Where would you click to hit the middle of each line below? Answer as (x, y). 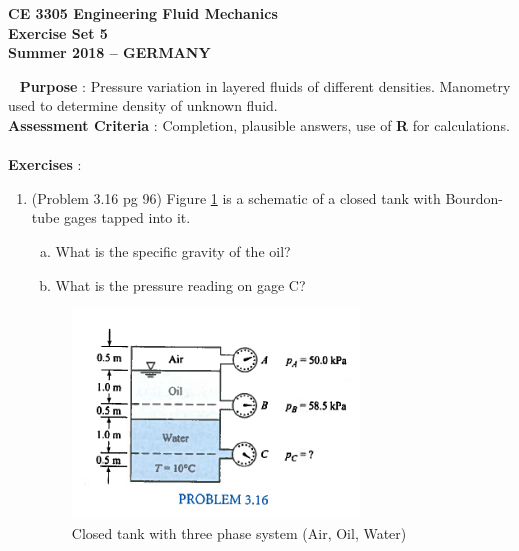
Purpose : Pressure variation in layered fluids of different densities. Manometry (265, 85)
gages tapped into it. (127, 217)
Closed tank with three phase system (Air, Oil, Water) (239, 532)
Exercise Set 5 (58, 32)
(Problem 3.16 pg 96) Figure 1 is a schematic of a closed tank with (236, 197)
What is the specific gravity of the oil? (173, 250)
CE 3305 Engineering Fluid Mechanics (143, 13)
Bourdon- (474, 197)
